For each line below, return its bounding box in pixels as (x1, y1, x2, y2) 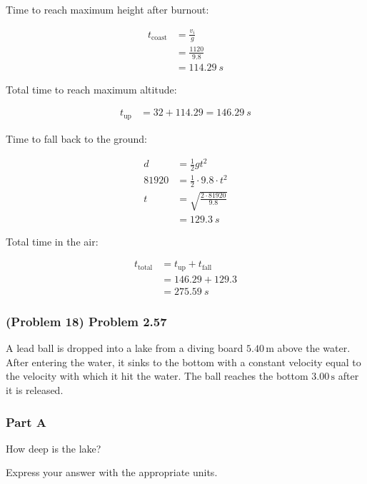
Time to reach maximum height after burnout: (6, 2, 209, 16)
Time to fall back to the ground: (6, 131, 147, 146)
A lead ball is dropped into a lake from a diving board (6, 341, 243, 356)
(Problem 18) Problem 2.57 (6, 312, 167, 330)
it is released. (6, 382, 64, 397)
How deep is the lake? (6, 440, 101, 455)
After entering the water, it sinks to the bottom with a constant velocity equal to (6, 354, 361, 369)
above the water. (277, 341, 351, 356)
